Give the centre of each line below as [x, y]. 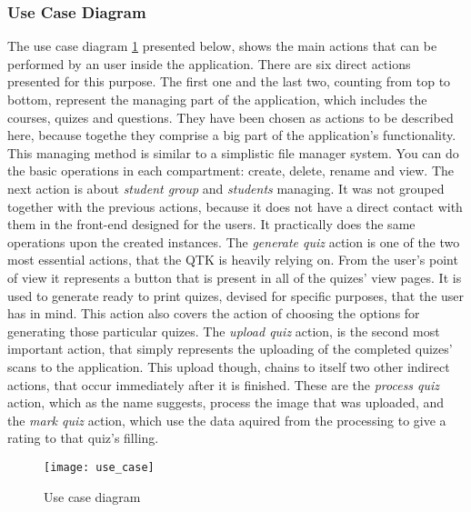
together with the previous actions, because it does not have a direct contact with [235, 206]
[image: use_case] [99, 467]
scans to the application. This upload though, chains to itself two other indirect [229, 366]
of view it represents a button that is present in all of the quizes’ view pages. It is [235, 277]
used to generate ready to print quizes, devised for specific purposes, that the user [236, 295]
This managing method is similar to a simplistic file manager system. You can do [233, 152]
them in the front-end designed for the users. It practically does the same [211, 224]
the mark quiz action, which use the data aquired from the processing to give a [227, 420]
